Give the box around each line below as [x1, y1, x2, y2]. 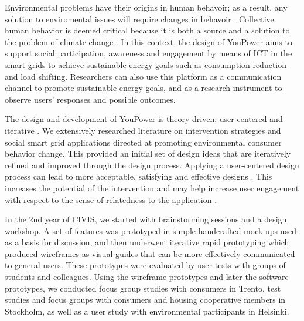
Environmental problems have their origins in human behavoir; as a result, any [5, 1, 288, 13]
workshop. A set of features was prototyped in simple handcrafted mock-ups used [5, 224, 297, 236]
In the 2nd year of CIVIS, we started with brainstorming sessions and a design [5, 213, 287, 225]
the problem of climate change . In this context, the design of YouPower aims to [5, 35, 292, 48]
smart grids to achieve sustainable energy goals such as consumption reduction [5, 58, 287, 70]
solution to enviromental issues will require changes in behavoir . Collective [5, 12, 274, 25]
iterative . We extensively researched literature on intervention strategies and [5, 124, 281, 136]
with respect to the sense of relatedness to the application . [5, 193, 217, 205]
